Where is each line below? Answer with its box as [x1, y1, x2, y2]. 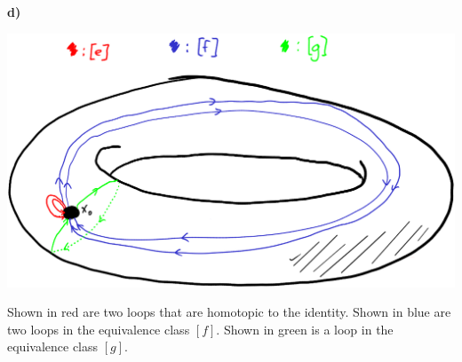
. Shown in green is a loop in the [216, 319, 394, 338]
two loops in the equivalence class [7, 319, 190, 338]
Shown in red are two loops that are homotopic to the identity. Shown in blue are [7, 303, 451, 321]
